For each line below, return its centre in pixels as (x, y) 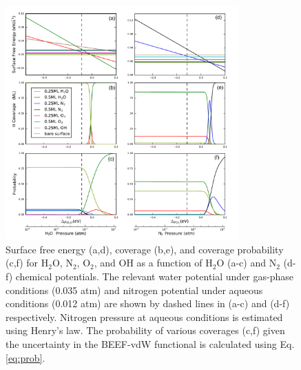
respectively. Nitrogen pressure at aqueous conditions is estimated (144, 317)
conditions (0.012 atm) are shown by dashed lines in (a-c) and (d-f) (148, 303)
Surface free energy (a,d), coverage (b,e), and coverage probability (145, 249)
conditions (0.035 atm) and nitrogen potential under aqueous (134, 290)
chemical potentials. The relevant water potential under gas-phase (154, 276)
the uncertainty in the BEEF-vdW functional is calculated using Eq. (150, 343)
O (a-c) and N (247, 263)
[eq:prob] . (25, 357)
